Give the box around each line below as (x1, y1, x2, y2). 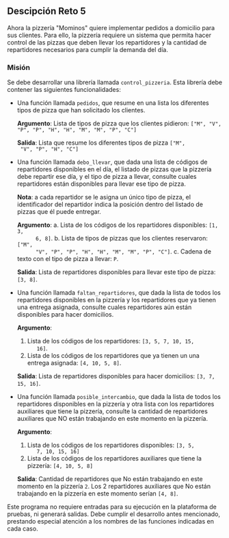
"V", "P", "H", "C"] (20, 146, 79, 153)
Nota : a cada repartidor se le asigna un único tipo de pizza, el (16, 193, 191, 201)
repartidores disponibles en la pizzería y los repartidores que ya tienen (16, 296, 217, 304)
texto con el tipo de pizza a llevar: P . (16, 255, 119, 263)
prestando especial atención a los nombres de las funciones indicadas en (7, 517, 214, 526)
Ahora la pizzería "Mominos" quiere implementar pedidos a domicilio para (7, 23, 215, 32)
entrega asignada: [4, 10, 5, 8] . (27, 359, 122, 367)
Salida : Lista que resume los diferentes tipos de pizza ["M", (16, 138, 186, 147)
